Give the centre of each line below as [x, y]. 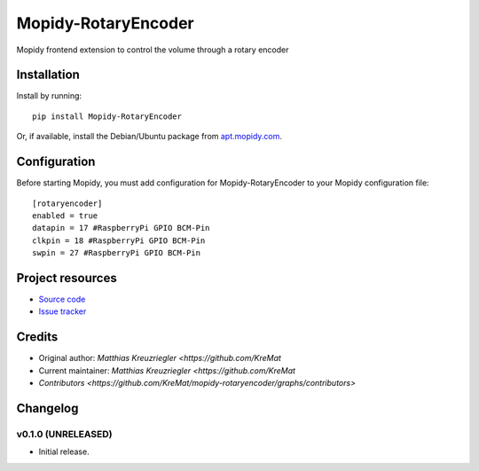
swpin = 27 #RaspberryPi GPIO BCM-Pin [117, 253]
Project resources [67, 278]
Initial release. [64, 451]
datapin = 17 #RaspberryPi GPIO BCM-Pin [121, 228]
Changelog [47, 408]
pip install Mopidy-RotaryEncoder [107, 116]
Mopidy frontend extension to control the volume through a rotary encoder [153, 50]
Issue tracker [63, 311]
